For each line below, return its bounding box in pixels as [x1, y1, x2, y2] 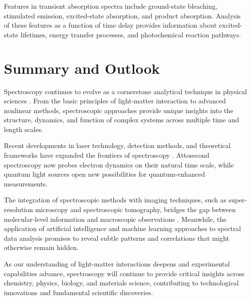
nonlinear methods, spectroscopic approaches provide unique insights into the [4, 105, 234, 115]
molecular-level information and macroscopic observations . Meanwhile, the [4, 214, 227, 224]
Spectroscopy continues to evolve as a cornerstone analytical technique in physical [4, 86, 247, 96]
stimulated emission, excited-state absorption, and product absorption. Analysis [4, 10, 241, 20]
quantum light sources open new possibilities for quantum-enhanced [4, 169, 205, 179]
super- [228, 195, 247, 205]
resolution [4, 204, 33, 215]
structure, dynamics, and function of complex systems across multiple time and [4, 115, 239, 125]
